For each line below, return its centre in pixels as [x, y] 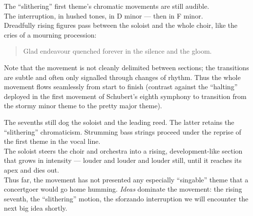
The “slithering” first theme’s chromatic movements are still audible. [107, 6]
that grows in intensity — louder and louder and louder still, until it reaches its [123, 160]
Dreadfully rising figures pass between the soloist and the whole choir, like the [121, 25]
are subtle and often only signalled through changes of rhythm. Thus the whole [122, 77]
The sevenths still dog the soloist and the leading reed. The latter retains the [119, 122]
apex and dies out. [32, 169]
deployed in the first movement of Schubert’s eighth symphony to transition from [125, 96]
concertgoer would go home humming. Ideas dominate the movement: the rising [123, 189]
